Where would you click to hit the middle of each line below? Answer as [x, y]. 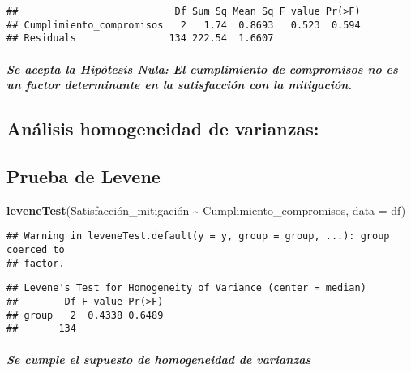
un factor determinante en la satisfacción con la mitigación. [180, 85]
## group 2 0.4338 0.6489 [85, 315]
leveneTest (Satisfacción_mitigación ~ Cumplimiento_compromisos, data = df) [206, 210]
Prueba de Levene [83, 176]
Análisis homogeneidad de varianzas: [163, 129]
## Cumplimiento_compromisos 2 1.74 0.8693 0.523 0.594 [184, 25]
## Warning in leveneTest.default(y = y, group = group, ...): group [198, 236]
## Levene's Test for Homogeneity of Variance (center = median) [186, 288]
